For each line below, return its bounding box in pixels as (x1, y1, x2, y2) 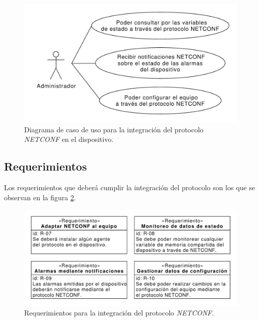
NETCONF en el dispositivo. (24, 134, 114, 144)
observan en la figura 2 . (4, 192, 76, 202)
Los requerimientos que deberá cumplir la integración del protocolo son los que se (4, 182, 255, 193)
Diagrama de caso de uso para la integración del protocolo (24, 124, 204, 134)
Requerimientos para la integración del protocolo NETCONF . (24, 307, 214, 318)
